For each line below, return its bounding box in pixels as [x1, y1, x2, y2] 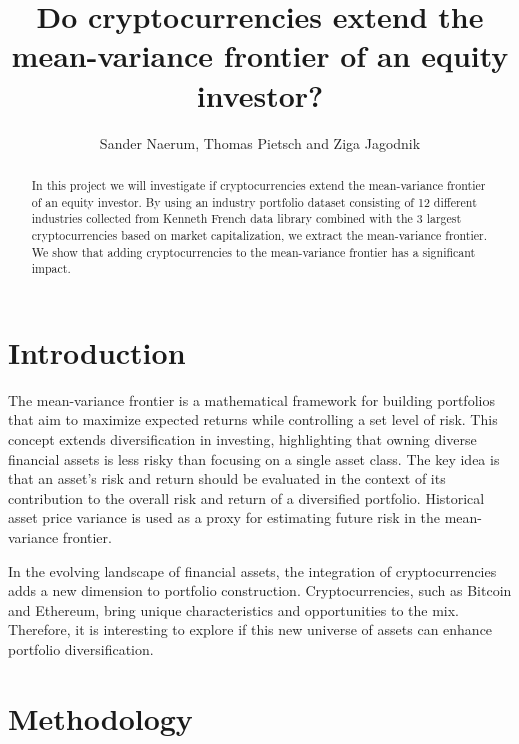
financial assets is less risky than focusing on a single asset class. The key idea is [8, 448, 500, 469]
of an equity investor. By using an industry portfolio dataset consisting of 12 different [31, 193, 477, 210]
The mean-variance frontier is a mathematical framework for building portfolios [8, 389, 495, 410]
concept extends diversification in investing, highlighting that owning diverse [8, 428, 477, 449]
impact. [31, 260, 71, 277]
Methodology [8, 697, 193, 738]
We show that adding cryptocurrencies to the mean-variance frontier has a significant [31, 243, 476, 260]
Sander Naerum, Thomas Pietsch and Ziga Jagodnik [99, 132, 421, 153]
